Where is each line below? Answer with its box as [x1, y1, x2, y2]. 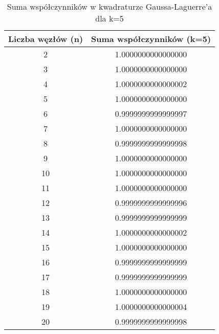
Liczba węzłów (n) [8, 33, 83, 45]
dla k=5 [95, 12, 124, 24]
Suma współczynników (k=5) [91, 33, 211, 45]
